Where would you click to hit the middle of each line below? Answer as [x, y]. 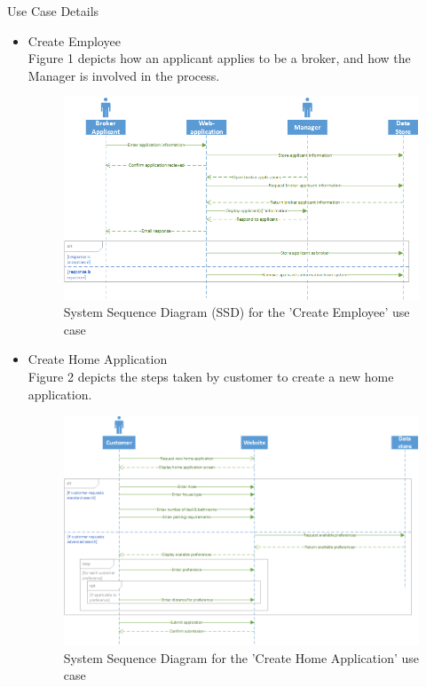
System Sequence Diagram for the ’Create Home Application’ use [241, 657]
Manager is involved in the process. [124, 75]
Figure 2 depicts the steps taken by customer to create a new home [211, 376]
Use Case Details [53, 11]
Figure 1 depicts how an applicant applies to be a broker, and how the [219, 58]
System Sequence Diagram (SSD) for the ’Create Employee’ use [237, 312]
